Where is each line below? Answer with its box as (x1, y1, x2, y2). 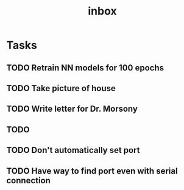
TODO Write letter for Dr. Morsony (6, 104, 138, 114)
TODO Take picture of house (6, 83, 116, 93)
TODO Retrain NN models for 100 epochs (6, 63, 165, 73)
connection (6, 175, 51, 186)
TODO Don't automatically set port (6, 145, 140, 155)
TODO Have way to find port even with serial (6, 166, 178, 176)
